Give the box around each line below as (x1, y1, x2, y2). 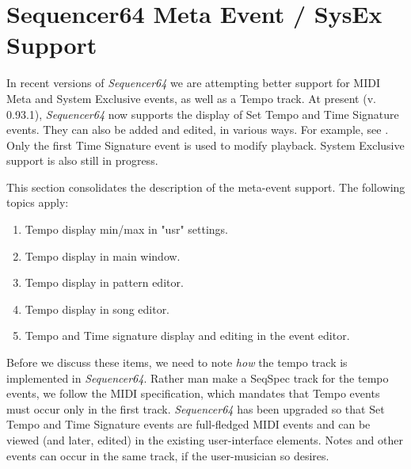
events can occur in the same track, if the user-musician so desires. (6, 447, 329, 463)
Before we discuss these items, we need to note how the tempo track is (6, 354, 348, 371)
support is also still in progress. (6, 152, 158, 169)
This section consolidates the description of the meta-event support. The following (6, 178, 405, 195)
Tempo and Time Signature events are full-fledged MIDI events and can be (6, 416, 371, 433)
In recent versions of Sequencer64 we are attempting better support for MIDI (6, 74, 380, 91)
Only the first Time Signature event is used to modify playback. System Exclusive (6, 136, 405, 153)
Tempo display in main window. (25, 247, 181, 264)
